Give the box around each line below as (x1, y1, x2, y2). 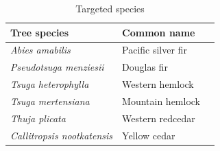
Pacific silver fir (122, 43, 187, 57)
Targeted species (75, 1, 145, 15)
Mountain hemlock (122, 93, 201, 108)
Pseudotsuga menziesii (10, 60, 104, 74)
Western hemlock (122, 77, 194, 91)
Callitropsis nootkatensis (10, 128, 113, 142)
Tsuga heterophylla (10, 77, 89, 91)
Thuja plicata (10, 111, 66, 125)
